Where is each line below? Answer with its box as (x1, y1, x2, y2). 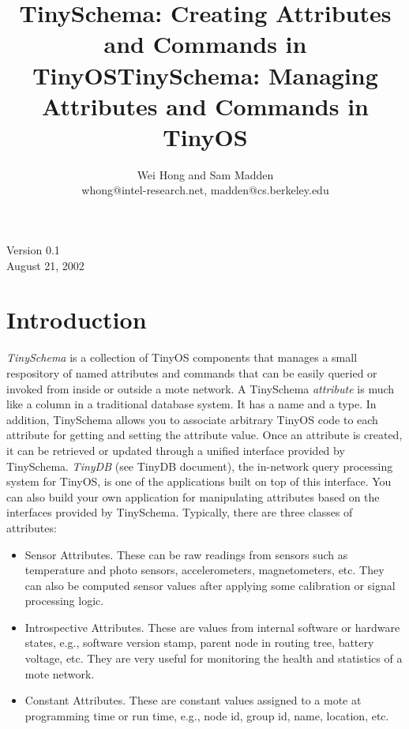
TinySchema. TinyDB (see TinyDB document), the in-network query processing (6, 457, 393, 474)
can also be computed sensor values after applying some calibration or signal (24, 577, 396, 593)
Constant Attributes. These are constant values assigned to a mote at (24, 692, 362, 708)
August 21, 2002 (6, 257, 84, 273)
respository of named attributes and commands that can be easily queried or (6, 364, 377, 381)
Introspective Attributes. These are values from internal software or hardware (24, 618, 400, 635)
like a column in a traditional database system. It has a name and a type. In (6, 396, 377, 412)
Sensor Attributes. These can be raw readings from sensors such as (24, 546, 348, 562)
